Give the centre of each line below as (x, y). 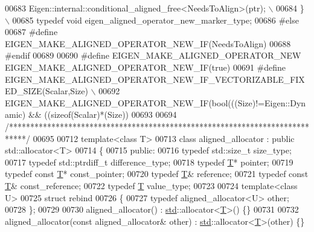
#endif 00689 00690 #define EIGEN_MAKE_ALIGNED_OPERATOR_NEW (153, 55)
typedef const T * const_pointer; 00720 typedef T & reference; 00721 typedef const (157, 174)
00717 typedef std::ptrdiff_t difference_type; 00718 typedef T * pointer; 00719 (149, 162)
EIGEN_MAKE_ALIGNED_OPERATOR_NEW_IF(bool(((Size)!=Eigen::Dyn (155, 102)
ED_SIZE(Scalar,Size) (46, 91)
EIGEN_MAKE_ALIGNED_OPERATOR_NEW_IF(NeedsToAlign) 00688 (148, 43)
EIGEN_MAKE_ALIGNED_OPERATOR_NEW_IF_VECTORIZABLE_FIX (155, 79)
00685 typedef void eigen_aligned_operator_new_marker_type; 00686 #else (155, 20)
